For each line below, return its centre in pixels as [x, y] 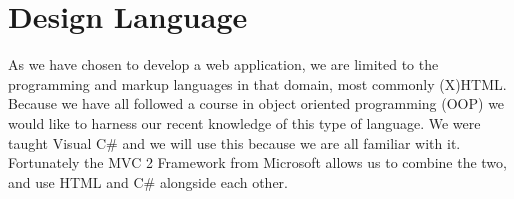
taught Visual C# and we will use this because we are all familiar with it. [234, 142]
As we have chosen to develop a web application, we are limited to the [223, 64]
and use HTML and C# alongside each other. [148, 181]
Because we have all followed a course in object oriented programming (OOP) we [256, 103]
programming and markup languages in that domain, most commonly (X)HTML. [257, 83]
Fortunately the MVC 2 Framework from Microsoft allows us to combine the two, [257, 162]
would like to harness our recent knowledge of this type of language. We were [244, 122]
